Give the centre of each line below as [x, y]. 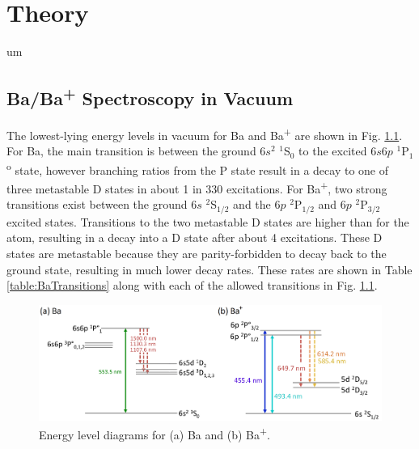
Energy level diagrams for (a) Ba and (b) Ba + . [154, 433]
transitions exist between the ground [97, 204]
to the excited [333, 151]
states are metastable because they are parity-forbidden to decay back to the [197, 253]
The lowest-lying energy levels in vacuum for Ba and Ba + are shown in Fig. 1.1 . [205, 133]
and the [252, 204]
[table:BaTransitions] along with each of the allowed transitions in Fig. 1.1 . [192, 285]
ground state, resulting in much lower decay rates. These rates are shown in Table [209, 269]
